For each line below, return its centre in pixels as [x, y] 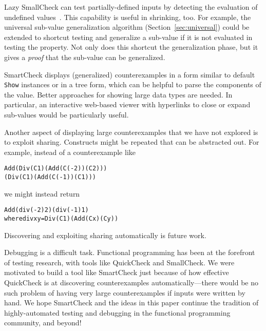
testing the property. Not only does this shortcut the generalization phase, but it [131, 47]
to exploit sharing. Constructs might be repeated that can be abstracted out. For [132, 142]
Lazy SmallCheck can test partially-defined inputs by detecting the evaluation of [131, 7]
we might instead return [42, 193]
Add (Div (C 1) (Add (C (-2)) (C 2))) [56, 169]
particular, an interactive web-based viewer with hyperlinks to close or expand [127, 104]
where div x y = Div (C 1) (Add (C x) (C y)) [61, 218]
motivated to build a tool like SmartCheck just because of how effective [117, 272]
